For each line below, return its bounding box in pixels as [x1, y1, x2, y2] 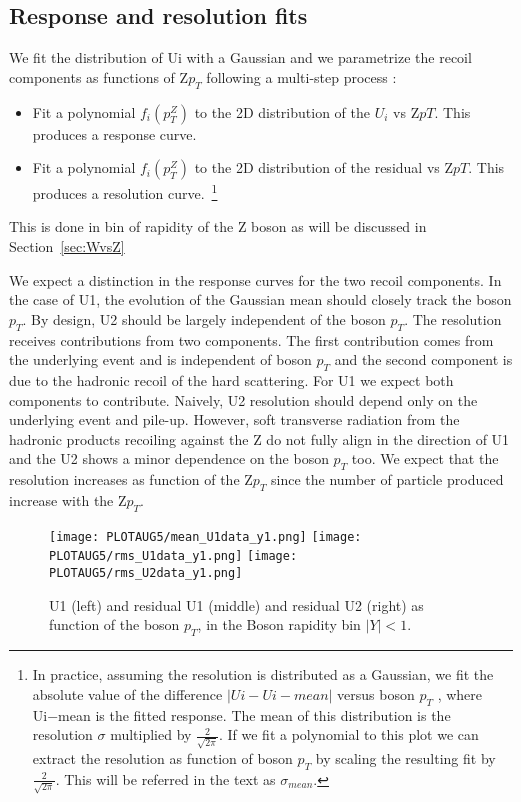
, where [437, 683, 483, 704]
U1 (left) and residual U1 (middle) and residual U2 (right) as [49, 594, 424, 615]
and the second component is [334, 349, 513, 370]
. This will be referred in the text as [55, 768, 276, 789]
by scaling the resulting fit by [315, 747, 496, 768]
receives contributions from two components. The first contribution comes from [9, 329, 494, 350]
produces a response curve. [32, 123, 197, 144]
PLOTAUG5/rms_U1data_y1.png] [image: [49, 549, 298, 564]
